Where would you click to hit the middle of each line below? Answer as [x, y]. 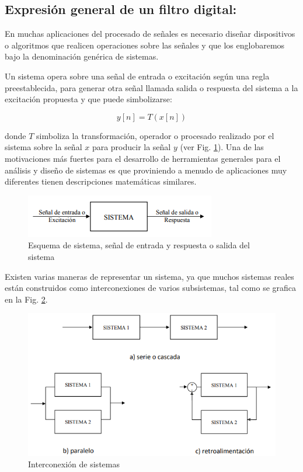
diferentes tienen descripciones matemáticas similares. [101, 181]
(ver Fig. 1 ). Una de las [222, 147]
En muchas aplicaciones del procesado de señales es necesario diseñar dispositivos [150, 34]
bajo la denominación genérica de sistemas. [82, 56]
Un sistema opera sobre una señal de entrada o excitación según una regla [137, 76]
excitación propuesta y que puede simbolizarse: [88, 99]
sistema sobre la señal [43, 147]
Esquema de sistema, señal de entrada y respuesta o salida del [139, 245]
